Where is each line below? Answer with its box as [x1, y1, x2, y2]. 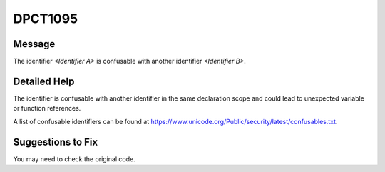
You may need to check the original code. [13, 154, 135, 163]
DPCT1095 [13, 11, 78, 26]
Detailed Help [13, 75, 75, 87]
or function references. [13, 104, 81, 113]
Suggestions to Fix [13, 136, 98, 148]
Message [13, 38, 56, 50]
